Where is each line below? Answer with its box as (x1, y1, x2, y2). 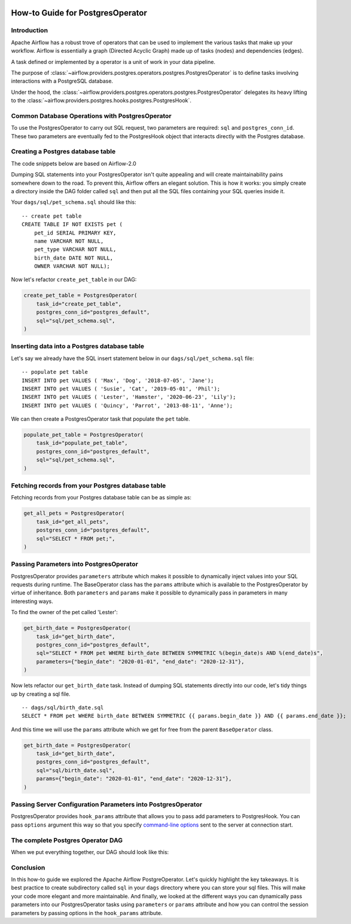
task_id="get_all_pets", (36, 518, 109, 525)
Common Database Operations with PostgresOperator (11, 111, 172, 120)
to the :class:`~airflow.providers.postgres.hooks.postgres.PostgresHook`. (11, 97, 191, 104)
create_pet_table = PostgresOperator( (23, 292, 138, 299)
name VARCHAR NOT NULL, (33, 237, 104, 245)
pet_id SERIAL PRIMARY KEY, (33, 229, 117, 236)
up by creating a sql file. (11, 690, 71, 697)
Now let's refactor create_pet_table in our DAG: (11, 276, 137, 283)
